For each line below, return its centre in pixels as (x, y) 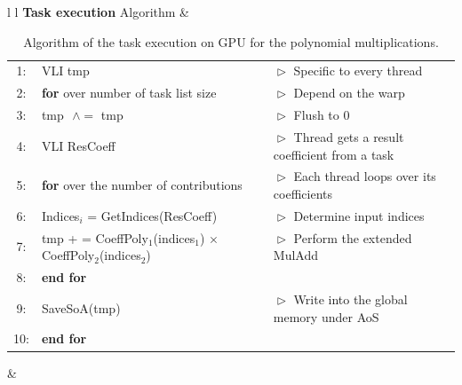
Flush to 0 (322, 115)
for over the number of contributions (142, 185)
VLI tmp (65, 71)
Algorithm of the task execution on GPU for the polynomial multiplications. (231, 41)
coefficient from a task (334, 154)
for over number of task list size (129, 93)
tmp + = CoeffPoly (95, 237)
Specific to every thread (358, 71)
